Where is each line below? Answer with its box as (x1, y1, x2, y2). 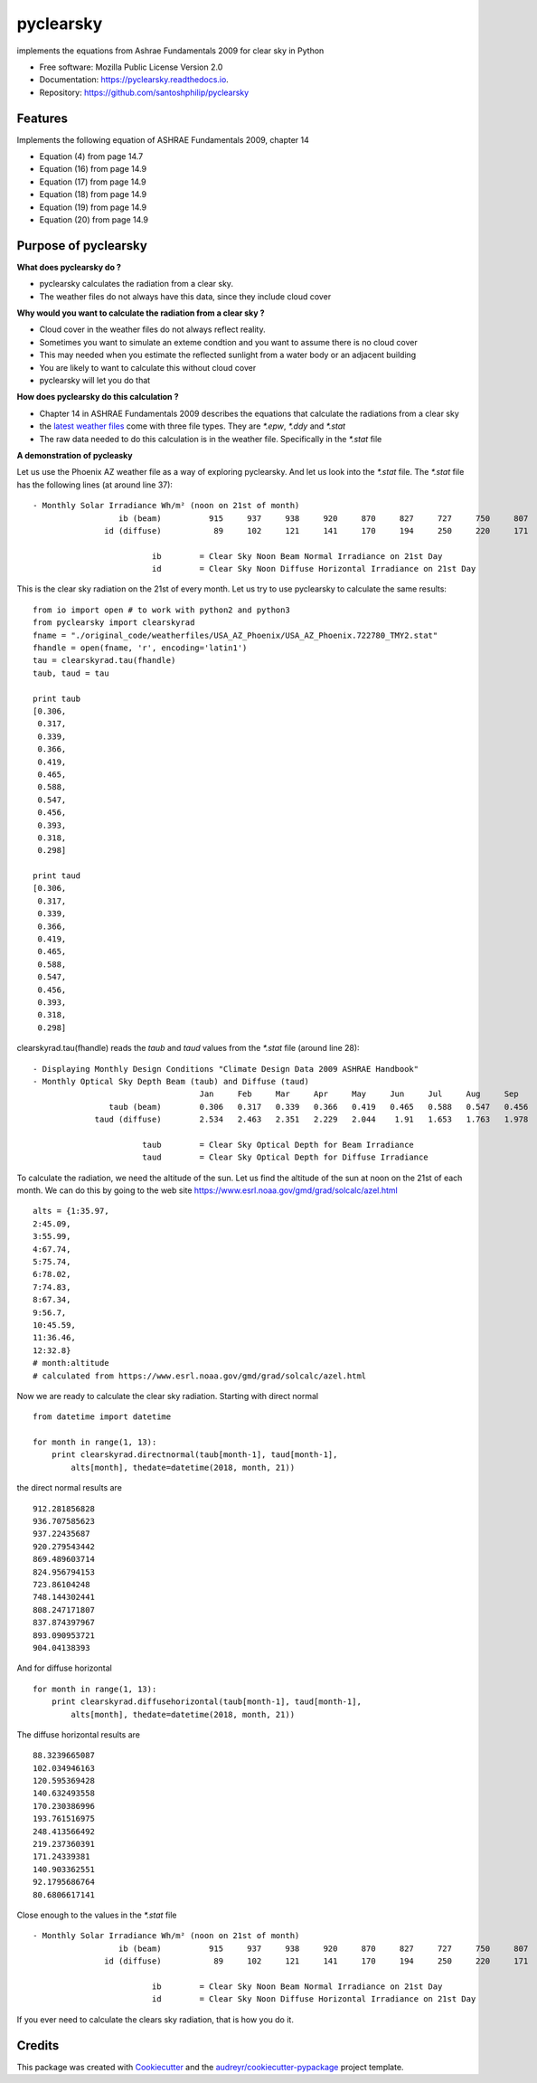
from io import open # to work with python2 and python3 (33, 604, 291, 615)
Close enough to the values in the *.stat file (16, 1909, 177, 1920)
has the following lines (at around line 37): (16, 479, 174, 490)
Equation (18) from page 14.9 (39, 189, 147, 200)
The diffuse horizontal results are (16, 1728, 140, 1740)
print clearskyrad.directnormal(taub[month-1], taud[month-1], (51, 1450, 338, 1460)
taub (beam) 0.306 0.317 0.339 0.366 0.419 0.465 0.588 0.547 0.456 (108, 1102, 529, 1112)
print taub (33, 693, 81, 704)
